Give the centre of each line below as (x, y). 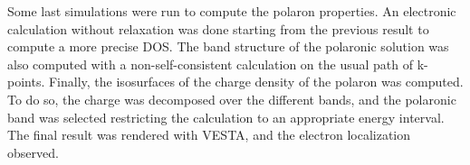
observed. (33, 152)
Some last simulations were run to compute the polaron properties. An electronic (232, 11)
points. (26, 82)
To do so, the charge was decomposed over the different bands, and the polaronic (232, 99)
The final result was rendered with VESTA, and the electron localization (209, 135)
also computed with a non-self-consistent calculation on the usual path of (210, 64)
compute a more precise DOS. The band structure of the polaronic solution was (228, 46)
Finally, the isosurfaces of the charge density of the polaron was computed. (256, 82)
